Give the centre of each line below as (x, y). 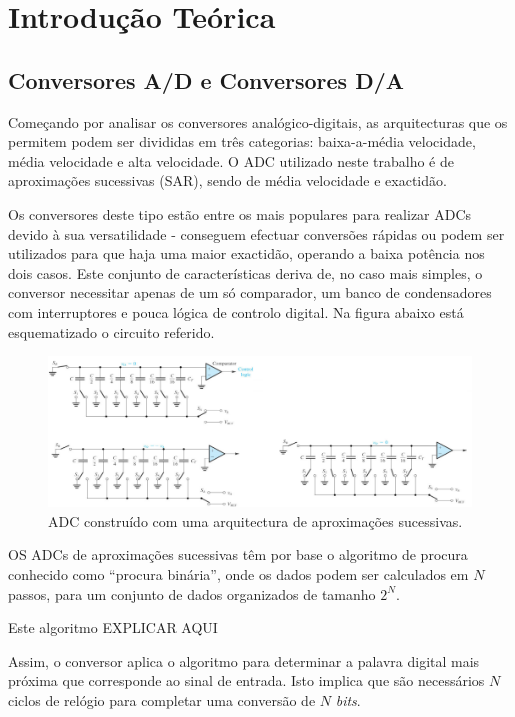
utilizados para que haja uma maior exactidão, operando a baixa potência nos (246, 253)
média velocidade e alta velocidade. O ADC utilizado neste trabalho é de (231, 160)
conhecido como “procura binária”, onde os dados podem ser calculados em (238, 573)
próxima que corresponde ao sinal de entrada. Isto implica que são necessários (246, 680)
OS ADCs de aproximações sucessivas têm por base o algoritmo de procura (238, 554)
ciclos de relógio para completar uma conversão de (162, 699)
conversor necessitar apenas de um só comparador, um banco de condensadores (250, 292)
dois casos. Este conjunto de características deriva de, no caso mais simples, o (245, 272)
